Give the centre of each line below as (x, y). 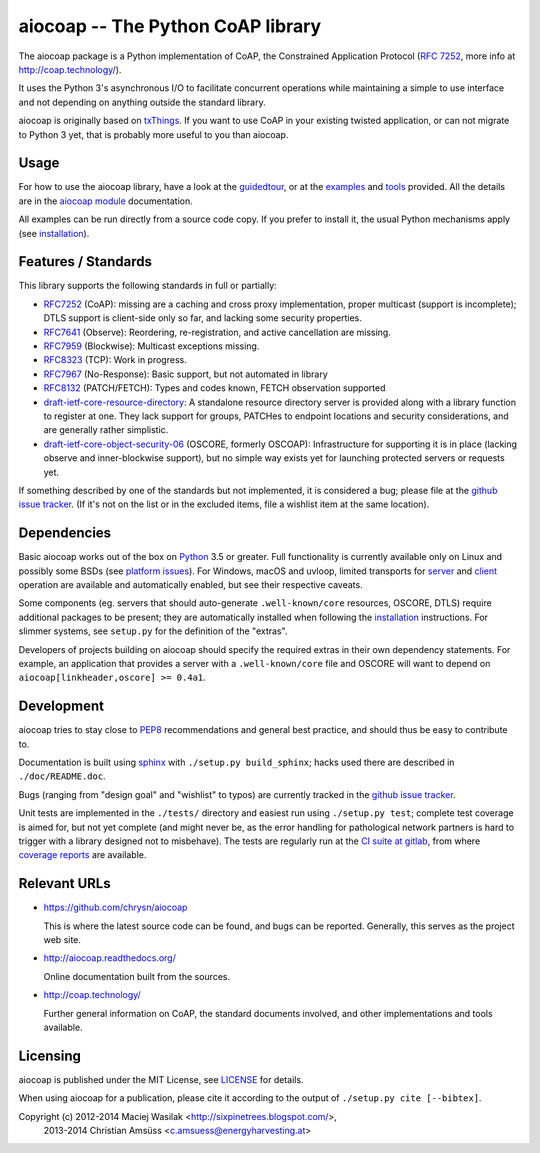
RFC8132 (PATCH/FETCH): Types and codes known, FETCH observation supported (214, 388)
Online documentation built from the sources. (136, 976)
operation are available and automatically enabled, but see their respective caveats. (191, 585)
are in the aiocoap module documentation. (106, 201)
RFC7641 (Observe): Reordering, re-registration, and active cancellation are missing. (217, 332)
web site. (62, 940)
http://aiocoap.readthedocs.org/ (110, 958)
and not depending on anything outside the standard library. (142, 102)
